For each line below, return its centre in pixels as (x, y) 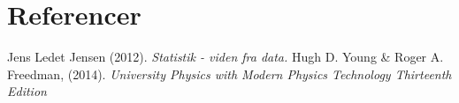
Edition (27, 91)
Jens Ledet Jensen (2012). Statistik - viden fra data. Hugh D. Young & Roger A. (226, 57)
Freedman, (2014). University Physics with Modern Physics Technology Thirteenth (229, 74)
